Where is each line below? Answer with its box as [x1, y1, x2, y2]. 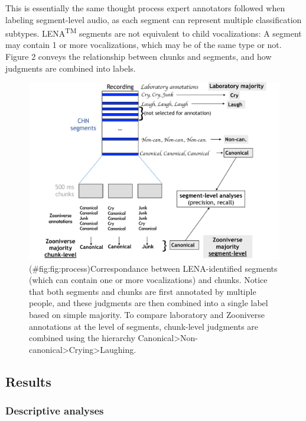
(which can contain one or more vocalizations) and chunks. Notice [29, 274, 268, 286]
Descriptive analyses [5, 403, 104, 418]
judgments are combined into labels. [5, 62, 136, 74]
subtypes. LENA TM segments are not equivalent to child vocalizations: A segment [5, 25, 302, 39]
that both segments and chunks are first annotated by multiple [29, 285, 256, 297]
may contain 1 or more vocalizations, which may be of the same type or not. [5, 38, 282, 51]
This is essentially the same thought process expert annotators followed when [5, 2, 285, 14]
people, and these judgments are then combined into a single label [29, 297, 268, 309]
